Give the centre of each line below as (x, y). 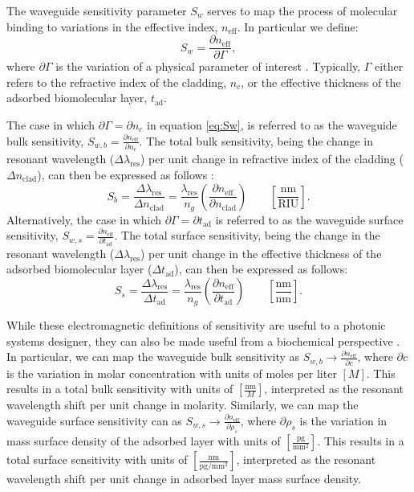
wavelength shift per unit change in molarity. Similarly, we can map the (183, 405)
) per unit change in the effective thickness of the (261, 253)
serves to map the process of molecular (302, 10)
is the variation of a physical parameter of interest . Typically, (208, 66)
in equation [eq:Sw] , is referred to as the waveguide (272, 125)
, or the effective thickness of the (321, 82)
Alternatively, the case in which (84, 219)
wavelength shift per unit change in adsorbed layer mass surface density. (184, 479)
